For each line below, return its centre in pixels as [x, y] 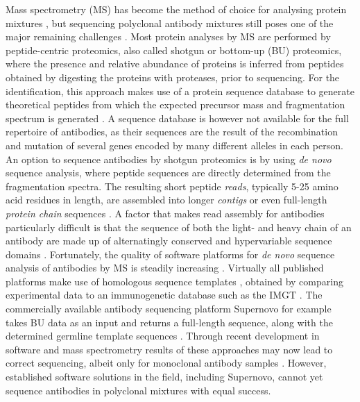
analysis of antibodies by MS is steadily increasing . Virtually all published [165, 268]
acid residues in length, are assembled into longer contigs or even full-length [166, 200]
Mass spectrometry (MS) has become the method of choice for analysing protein [176, 9]
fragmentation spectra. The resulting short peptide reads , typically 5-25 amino [172, 186]
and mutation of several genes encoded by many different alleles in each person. [174, 145]
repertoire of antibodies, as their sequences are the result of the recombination [172, 132]
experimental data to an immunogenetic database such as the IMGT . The [164, 295]
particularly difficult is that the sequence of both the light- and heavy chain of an [179, 227]
